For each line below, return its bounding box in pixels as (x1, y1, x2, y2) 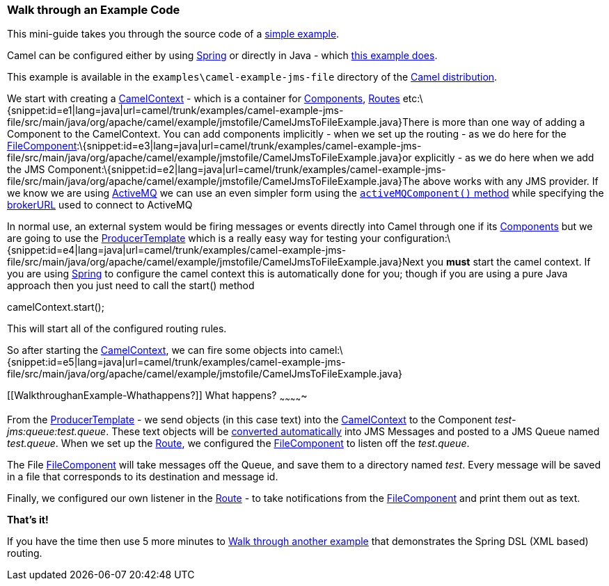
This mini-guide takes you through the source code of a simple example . (7, 28, 340, 40)
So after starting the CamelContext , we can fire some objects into (7, 344, 307, 357)
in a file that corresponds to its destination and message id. (7, 471, 278, 483)
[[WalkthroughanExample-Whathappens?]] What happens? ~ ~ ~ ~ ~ (7, 389, 308, 405)
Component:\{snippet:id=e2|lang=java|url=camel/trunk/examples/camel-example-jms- (47, 163, 446, 176)
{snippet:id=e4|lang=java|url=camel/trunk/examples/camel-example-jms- (7, 244, 347, 257)
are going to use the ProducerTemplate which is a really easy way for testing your (7, 232, 381, 245)
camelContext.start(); (7, 301, 104, 314)
